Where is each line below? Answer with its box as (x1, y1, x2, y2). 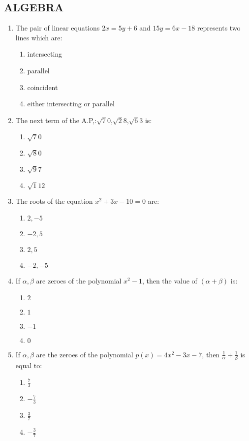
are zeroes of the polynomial (36, 276, 122, 286)
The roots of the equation (15, 196, 93, 206)
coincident (27, 82, 58, 92)
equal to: (15, 360, 42, 370)
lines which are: (15, 32, 62, 42)
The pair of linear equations (15, 23, 100, 33)
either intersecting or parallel (27, 98, 115, 109)
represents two (197, 23, 241, 33)
